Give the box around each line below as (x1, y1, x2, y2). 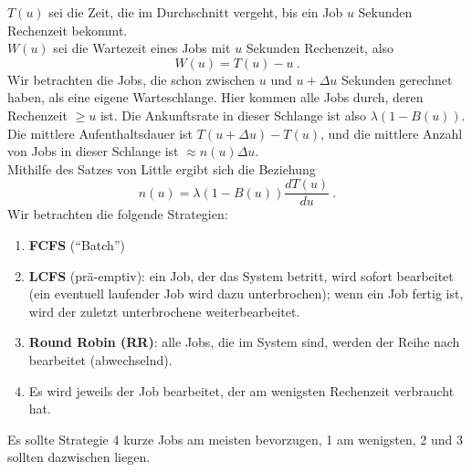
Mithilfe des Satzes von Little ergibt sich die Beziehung (7, 159, 316, 178)
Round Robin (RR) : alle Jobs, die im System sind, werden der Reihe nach (28, 332, 460, 351)
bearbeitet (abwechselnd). (28, 350, 173, 369)
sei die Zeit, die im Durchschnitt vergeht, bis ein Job (48, 3, 343, 21)
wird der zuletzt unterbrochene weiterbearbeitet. (28, 301, 300, 320)
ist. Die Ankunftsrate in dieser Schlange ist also (100, 105, 367, 124)
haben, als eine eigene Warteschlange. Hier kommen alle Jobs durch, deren (7, 88, 424, 107)
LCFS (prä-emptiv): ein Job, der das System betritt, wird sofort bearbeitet (28, 266, 454, 285)
